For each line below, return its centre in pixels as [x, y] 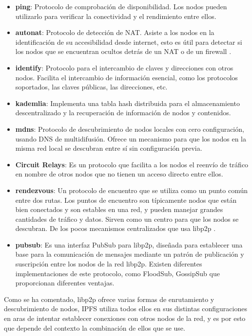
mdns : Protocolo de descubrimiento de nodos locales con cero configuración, [130, 129]
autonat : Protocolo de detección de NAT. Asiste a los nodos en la [115, 32]
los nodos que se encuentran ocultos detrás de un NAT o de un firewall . [123, 51]
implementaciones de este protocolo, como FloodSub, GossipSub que [117, 273]
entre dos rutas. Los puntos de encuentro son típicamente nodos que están [126, 200]
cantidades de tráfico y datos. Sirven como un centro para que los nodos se [127, 219]
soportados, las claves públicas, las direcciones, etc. [91, 87]
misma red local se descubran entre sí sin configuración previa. [109, 148]
